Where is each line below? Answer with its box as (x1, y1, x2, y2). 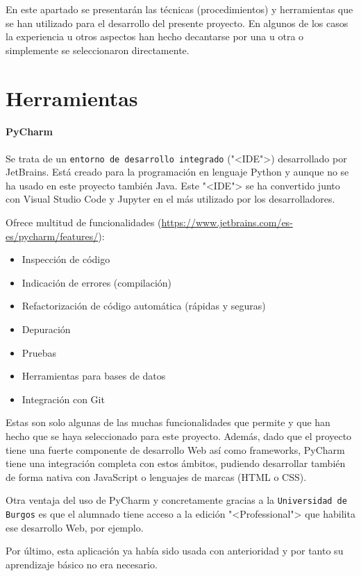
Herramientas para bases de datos (22, 369, 166, 383)
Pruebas (22, 345, 57, 359)
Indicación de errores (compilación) (22, 275, 172, 289)
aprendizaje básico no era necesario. (6, 557, 158, 571)
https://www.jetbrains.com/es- (161, 214, 293, 229)
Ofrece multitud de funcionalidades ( (6, 214, 162, 229)
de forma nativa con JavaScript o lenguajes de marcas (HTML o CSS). (6, 469, 307, 484)
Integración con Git (22, 391, 105, 406)
